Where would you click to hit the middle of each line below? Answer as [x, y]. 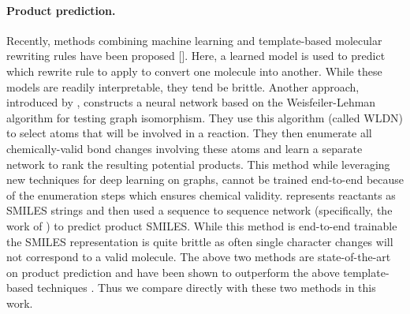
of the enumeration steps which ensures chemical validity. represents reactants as [201, 194]
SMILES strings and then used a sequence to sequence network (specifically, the [199, 210]
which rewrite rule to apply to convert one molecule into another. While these [194, 71]
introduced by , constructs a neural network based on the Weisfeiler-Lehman [191, 102]
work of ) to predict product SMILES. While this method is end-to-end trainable [202, 225]
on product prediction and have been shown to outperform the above [173, 272]
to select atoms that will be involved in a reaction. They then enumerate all [189, 133]
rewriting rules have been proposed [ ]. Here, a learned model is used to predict [196, 56]
